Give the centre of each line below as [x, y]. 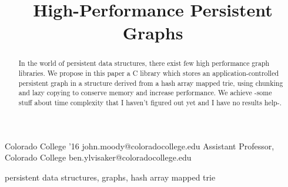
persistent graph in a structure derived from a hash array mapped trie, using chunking [151, 83]
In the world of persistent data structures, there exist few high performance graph [144, 63]
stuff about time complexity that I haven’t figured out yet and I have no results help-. [150, 102]
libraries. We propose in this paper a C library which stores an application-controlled [149, 73]
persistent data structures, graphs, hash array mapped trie [110, 177]
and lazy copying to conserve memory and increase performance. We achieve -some [145, 93]
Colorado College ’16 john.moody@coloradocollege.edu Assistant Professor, [140, 146]
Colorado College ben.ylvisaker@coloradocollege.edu [98, 157]
